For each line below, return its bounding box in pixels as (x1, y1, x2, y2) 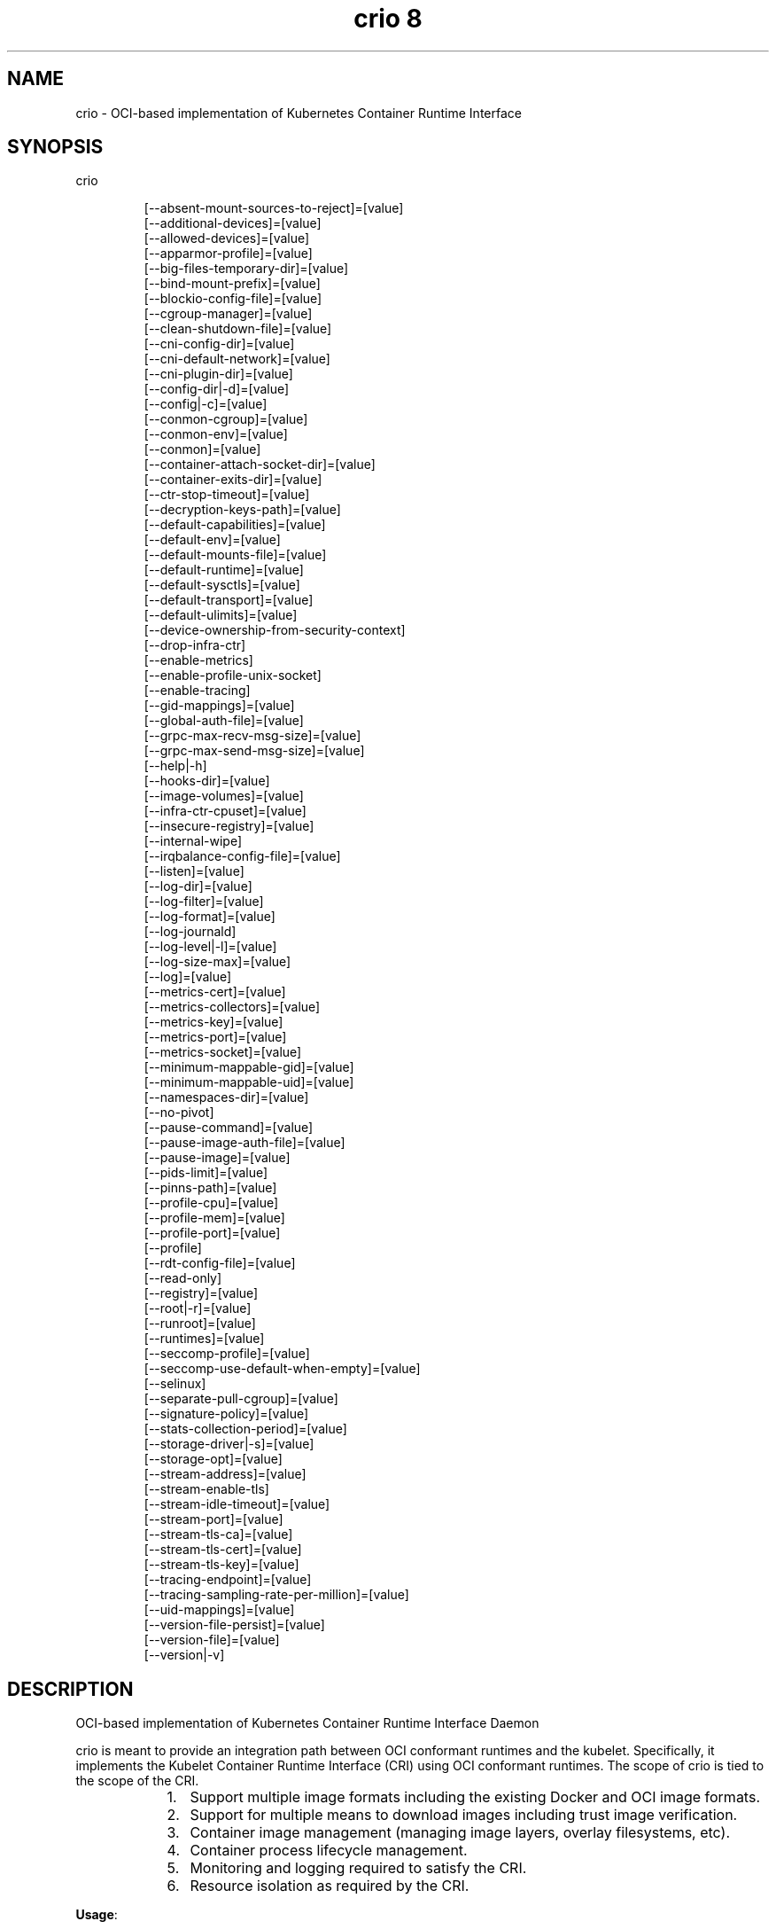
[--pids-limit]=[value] (144, 1165, 268, 1181)
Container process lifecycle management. (190, 1841, 468, 1860)
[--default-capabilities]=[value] (144, 517, 326, 533)
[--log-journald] (144, 924, 237, 940)
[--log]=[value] (144, 969, 232, 985)
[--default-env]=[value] (144, 532, 281, 548)
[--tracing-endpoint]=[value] (144, 1572, 312, 1588)
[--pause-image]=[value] (144, 1150, 291, 1166)
